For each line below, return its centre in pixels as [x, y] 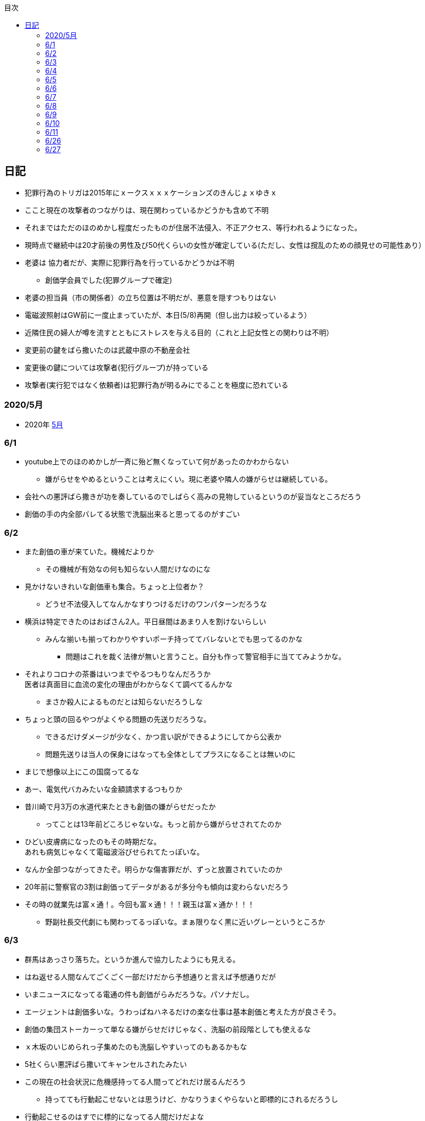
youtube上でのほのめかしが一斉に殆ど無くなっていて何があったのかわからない [157, 462]
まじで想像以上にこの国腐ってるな [82, 772]
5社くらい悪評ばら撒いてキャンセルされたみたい [106, 1064]
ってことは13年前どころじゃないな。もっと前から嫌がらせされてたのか [163, 824]
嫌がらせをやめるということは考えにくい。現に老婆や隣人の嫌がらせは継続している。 [189, 479]
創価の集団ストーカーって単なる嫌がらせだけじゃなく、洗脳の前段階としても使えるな [168, 1029]
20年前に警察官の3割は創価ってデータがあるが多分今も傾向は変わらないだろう [157, 887]
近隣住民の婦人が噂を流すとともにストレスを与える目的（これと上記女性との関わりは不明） [179, 332]
